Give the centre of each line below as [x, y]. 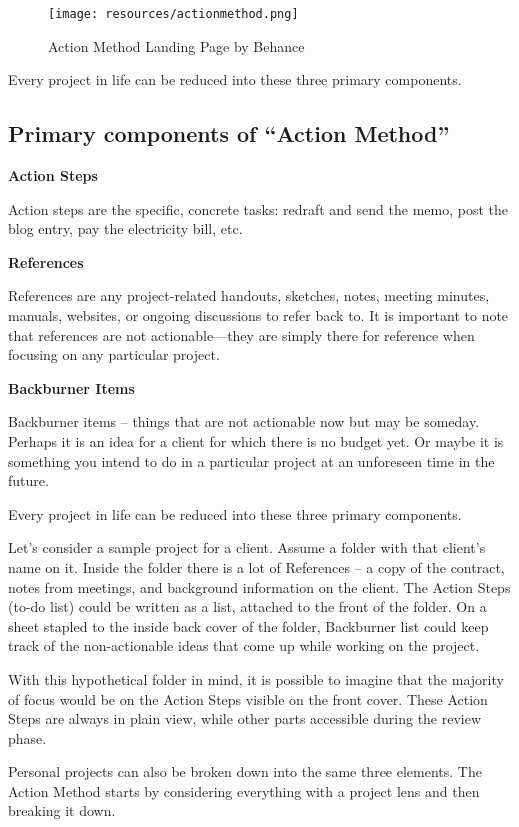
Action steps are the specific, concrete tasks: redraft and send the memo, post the [258, 208]
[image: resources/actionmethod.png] [173, 14]
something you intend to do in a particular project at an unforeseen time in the [251, 460]
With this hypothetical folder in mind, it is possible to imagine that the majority [256, 678]
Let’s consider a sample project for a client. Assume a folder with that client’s [247, 547]
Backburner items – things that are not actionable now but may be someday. [244, 421]
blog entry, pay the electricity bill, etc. [125, 228]
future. [28, 480]
